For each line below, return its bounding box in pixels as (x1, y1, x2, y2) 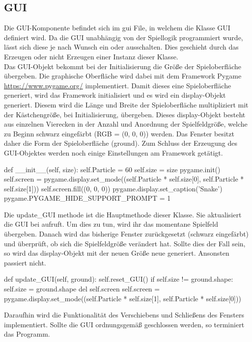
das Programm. (4, 329, 50, 339)
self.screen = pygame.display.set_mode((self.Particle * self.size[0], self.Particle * (4, 174, 244, 184)
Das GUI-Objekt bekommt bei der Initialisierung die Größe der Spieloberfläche (4, 61, 241, 71)
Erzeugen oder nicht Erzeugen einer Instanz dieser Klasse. (4, 51, 178, 61)
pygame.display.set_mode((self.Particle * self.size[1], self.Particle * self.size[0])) (4, 293, 241, 303)
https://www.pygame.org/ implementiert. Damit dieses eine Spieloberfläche (4, 80, 231, 90)
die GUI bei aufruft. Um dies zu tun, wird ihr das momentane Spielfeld (4, 219, 218, 229)
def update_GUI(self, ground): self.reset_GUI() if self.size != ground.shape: (4, 274, 233, 284)
